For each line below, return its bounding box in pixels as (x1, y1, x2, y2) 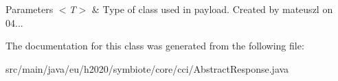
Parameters (5, 2, 54, 16)
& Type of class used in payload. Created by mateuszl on (91, 2, 333, 16)
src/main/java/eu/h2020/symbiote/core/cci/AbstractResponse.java (5, 61, 289, 76)
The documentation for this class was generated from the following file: (5, 38, 304, 53)
